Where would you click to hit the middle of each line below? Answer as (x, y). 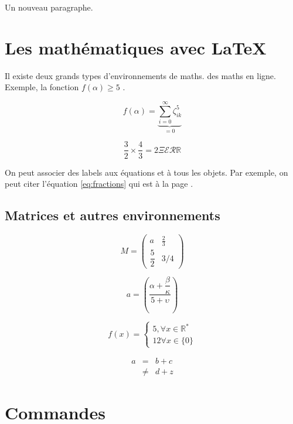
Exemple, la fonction (42, 87)
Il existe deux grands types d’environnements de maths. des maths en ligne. (140, 75)
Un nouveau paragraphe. (49, 7)
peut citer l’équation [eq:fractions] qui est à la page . (99, 184)
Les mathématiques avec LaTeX (136, 47)
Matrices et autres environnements (113, 215)
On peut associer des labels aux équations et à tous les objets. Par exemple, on (146, 172)
